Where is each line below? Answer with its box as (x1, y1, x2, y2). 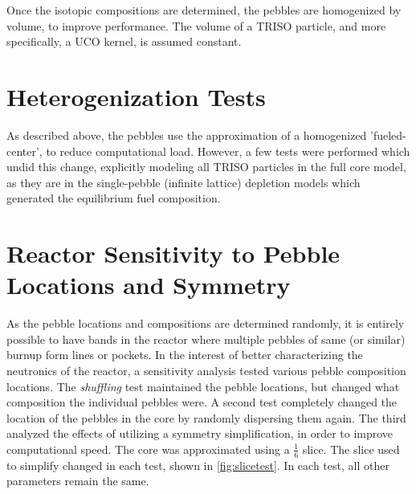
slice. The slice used (302, 440, 400, 457)
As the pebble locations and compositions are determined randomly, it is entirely (6, 315, 405, 332)
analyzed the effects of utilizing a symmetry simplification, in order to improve (6, 425, 394, 442)
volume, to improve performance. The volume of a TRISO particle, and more (6, 17, 386, 34)
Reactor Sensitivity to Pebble (6, 237, 341, 270)
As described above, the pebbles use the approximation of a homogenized (6, 126, 367, 143)
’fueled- (370, 126, 406, 143)
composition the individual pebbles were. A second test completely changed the (6, 394, 398, 410)
